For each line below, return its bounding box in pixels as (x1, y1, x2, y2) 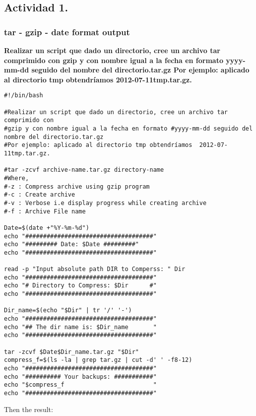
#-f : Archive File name (4, 208, 86, 215)
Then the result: (4, 404, 53, 414)
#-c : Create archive (4, 191, 75, 199)
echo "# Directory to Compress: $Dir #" (4, 282, 157, 289)
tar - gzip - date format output (4, 25, 130, 38)
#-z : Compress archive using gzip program (4, 183, 150, 190)
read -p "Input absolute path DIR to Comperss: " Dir (4, 266, 186, 273)
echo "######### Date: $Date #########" (4, 241, 139, 248)
